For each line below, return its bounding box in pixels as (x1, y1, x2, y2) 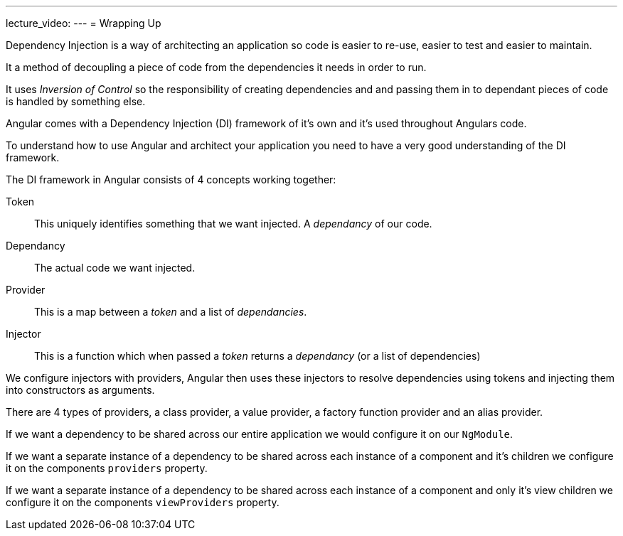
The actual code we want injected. (34, 262, 196, 274)
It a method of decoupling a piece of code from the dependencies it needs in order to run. (6, 61, 427, 73)
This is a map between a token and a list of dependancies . (34, 306, 307, 318)
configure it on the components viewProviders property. (6, 496, 279, 508)
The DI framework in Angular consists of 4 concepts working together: (6, 173, 336, 186)
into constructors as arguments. (6, 384, 155, 396)
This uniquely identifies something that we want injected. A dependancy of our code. (34, 218, 432, 230)
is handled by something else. (6, 95, 146, 107)
